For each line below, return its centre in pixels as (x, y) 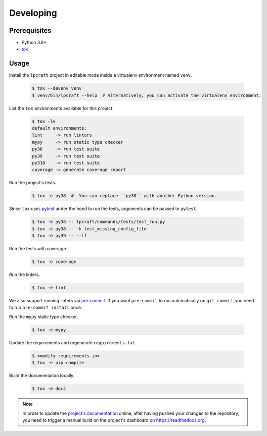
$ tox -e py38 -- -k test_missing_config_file (89, 229)
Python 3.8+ (34, 43)
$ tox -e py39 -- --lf (59, 236)
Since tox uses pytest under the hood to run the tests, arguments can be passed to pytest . (103, 209)
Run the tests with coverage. (38, 249)
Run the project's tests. (33, 183)
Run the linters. (24, 274)
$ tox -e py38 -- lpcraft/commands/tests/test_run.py (98, 222)
